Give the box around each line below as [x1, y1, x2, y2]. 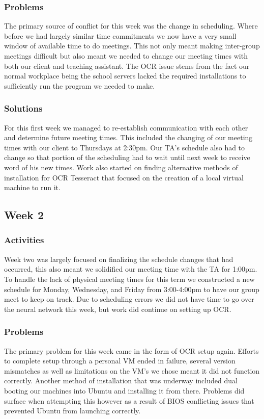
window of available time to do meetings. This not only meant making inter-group [4, 40, 260, 51]
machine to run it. [4, 182, 61, 193]
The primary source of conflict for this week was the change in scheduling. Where [4, 20, 258, 31]
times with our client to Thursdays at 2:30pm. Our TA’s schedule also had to [4, 142, 245, 152]
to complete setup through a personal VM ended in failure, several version [4, 355, 236, 366]
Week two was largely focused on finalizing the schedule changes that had [4, 253, 233, 264]
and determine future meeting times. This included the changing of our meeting [4, 132, 253, 143]
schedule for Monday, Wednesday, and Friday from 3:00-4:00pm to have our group [4, 283, 259, 294]
